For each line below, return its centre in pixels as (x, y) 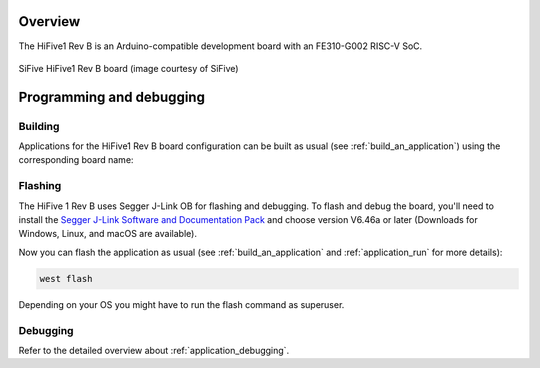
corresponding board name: (76, 160)
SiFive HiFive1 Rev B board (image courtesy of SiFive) (128, 68)
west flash (66, 278)
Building (39, 126)
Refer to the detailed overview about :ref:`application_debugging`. (154, 350)
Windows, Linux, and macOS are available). (107, 234)
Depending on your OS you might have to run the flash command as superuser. (181, 304)
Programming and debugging (111, 96)
